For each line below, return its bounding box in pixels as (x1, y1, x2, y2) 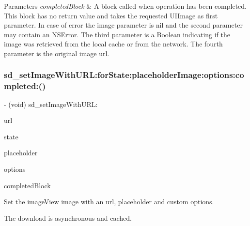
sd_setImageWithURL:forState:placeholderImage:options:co (4, 69, 244, 81)
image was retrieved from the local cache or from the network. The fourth (4, 39, 223, 49)
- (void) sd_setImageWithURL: (4, 99, 98, 109)
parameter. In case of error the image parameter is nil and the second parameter (4, 20, 243, 30)
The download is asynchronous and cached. (4, 212, 132, 223)
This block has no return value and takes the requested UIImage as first (4, 10, 218, 20)
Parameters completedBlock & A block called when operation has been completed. (4, 1, 247, 11)
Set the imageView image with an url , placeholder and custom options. (4, 196, 214, 207)
